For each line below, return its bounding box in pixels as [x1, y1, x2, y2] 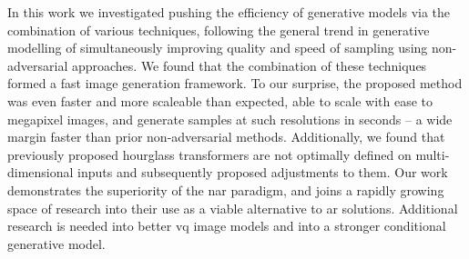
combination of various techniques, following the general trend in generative [7, 20, 430, 39]
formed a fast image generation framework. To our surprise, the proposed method [7, 74, 463, 93]
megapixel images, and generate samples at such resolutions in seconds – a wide [7, 109, 453, 128]
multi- [415, 144, 450, 164]
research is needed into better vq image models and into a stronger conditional [7, 216, 446, 235]
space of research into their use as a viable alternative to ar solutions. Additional [7, 198, 458, 217]
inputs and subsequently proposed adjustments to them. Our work [77, 163, 448, 182]
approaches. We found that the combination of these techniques [71, 55, 427, 75]
